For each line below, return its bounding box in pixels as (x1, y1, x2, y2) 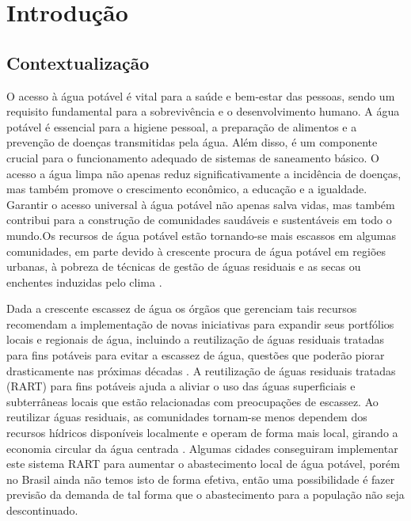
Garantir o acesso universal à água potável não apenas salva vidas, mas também (6, 196, 395, 212)
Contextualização (6, 50, 150, 74)
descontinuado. (6, 502, 78, 519)
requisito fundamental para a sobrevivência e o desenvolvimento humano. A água (6, 103, 400, 120)
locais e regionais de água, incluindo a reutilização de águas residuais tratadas (6, 331, 385, 348)
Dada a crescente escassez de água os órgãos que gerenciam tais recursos (6, 300, 357, 317)
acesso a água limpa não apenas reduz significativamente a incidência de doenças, (6, 165, 401, 181)
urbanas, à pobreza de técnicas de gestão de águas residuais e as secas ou (6, 258, 361, 275)
